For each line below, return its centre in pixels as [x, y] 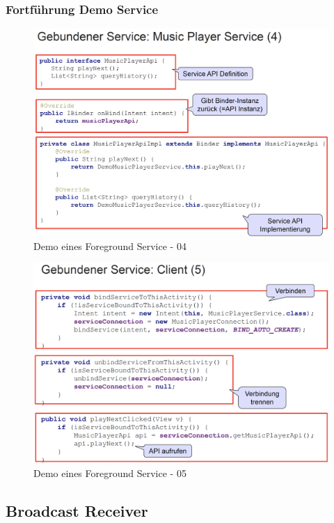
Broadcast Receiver [77, 510]
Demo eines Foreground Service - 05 [110, 473]
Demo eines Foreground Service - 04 [110, 246]
